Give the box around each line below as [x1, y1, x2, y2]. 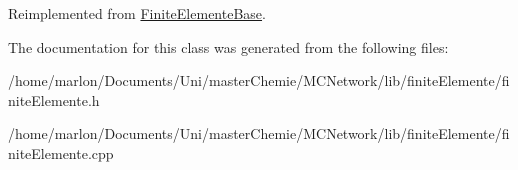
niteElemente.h [8, 89, 100, 110]
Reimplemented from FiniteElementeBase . [8, 3, 266, 23]
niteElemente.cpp [8, 142, 114, 163]
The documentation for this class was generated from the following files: [8, 36, 449, 57]
